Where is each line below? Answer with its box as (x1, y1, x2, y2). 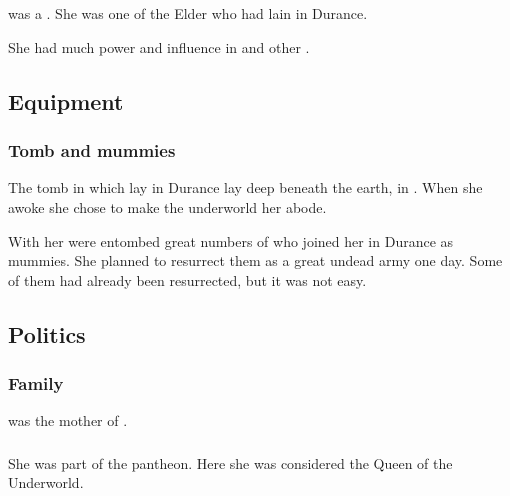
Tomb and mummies (8, 138, 176, 163)
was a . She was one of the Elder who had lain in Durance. (8, 3, 368, 24)
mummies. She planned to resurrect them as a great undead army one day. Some (8, 250, 503, 271)
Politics (8, 318, 86, 349)
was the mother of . (8, 410, 128, 431)
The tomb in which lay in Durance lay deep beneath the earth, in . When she (8, 177, 483, 198)
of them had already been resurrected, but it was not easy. (8, 269, 367, 290)
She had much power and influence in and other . (8, 36, 310, 57)
